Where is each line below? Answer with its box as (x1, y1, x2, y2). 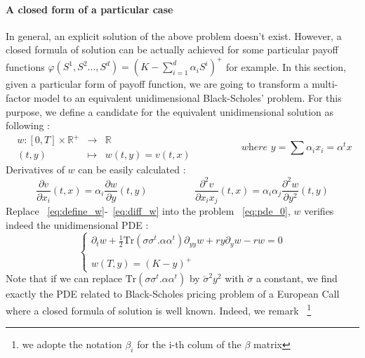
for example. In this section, (226, 59, 346, 74)
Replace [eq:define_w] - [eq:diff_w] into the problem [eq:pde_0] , (6, 204, 291, 218)
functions (6, 59, 45, 74)
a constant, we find (255, 271, 338, 286)
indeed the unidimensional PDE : (6, 217, 149, 232)
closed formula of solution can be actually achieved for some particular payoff (6, 42, 338, 57)
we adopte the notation (22, 337, 122, 352)
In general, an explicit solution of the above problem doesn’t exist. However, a (6, 28, 342, 43)
